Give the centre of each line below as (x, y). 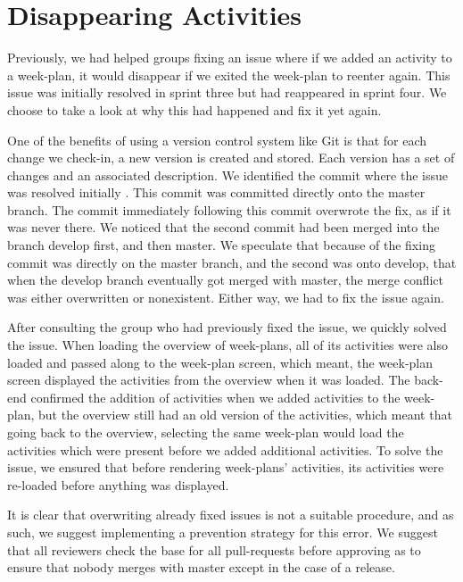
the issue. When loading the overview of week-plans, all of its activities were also (227, 345)
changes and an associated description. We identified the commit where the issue (228, 175)
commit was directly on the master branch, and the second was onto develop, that (232, 262)
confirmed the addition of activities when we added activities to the (215, 397)
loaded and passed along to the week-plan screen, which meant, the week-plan (220, 362)
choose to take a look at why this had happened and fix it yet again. (194, 109)
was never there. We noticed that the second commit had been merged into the (223, 227)
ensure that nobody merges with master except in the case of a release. (201, 567)
